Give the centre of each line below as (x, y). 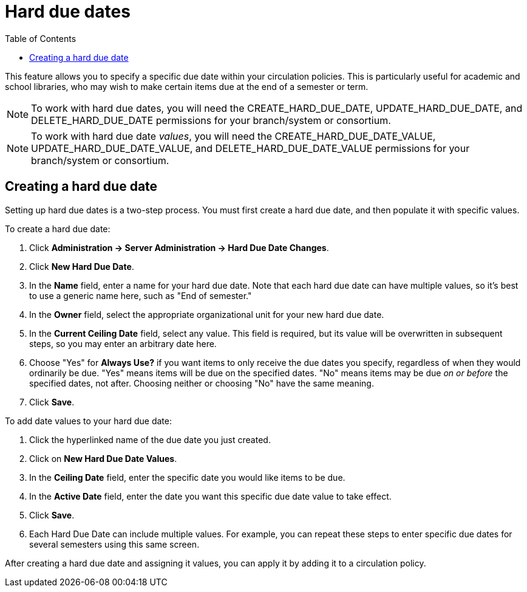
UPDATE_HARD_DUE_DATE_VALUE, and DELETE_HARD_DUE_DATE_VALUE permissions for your (250, 148)
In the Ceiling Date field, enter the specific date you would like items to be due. (187, 477)
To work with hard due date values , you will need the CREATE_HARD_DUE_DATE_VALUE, (233, 136)
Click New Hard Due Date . (82, 266)
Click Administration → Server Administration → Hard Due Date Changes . (179, 247)
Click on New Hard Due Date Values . (103, 458)
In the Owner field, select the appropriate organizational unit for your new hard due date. (207, 314)
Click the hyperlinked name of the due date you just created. (150, 439)
